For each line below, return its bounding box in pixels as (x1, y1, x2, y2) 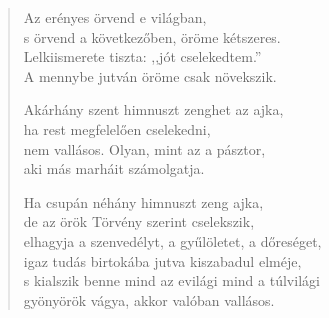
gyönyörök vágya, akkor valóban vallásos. (23, 289, 275, 310)
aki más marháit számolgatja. (23, 158, 205, 179)
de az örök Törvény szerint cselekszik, (23, 211, 255, 232)
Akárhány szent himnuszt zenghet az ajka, (23, 99, 284, 120)
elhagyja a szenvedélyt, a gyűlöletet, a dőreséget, (23, 230, 322, 251)
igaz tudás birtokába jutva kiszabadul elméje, (23, 250, 302, 271)
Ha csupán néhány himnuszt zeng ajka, (23, 191, 264, 212)
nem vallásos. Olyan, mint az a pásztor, (23, 138, 266, 159)
